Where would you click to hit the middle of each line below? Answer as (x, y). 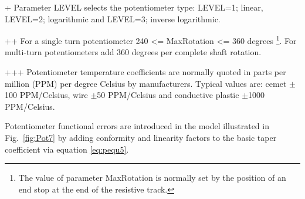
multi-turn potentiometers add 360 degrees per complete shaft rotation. (133, 52)
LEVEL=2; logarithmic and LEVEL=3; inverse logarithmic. (113, 18)
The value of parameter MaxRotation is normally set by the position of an (152, 178)
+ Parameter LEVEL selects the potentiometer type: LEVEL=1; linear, (134, 7)
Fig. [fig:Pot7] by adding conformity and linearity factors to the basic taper (141, 137)
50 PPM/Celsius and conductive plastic (168, 95)
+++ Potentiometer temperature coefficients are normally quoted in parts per (145, 72)
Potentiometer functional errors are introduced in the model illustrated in (137, 126)
